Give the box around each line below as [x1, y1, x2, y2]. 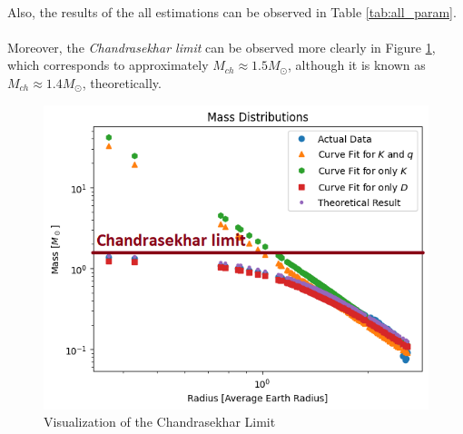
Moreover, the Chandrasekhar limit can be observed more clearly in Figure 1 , [7, 37, 436, 56]
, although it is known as [288, 55, 426, 74]
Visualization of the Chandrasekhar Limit [44, 412, 276, 431]
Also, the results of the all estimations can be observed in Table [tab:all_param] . [7, 2, 457, 21]
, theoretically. [82, 73, 162, 92]
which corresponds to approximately [7, 55, 209, 74]
